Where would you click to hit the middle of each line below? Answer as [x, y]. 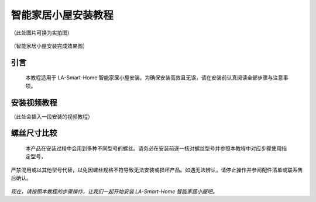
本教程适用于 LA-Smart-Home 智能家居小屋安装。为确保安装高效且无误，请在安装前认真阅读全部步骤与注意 [154, 78]
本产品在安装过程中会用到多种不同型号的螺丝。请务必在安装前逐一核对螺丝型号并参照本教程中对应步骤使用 [154, 148]
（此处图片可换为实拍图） [42, 33]
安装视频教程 [34, 102]
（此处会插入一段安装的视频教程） [52, 116]
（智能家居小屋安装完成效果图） [49, 46]
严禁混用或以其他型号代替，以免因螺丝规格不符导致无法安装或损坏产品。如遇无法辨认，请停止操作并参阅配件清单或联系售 [157, 170]
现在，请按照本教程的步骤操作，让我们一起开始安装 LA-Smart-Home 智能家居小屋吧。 [114, 191]
